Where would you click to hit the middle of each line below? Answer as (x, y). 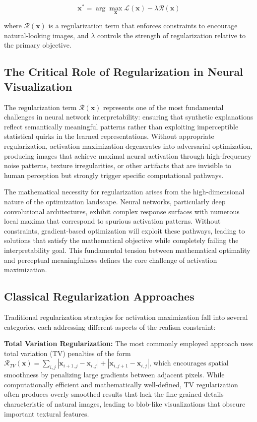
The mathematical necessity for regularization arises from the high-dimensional (124, 192)
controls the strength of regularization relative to (171, 35)
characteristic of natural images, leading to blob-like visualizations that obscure (125, 403)
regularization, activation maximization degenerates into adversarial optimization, (128, 146)
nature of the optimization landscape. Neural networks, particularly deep (115, 202)
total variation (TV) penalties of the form (67, 353)
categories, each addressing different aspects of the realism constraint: (110, 327)
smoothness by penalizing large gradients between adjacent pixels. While (114, 375)
